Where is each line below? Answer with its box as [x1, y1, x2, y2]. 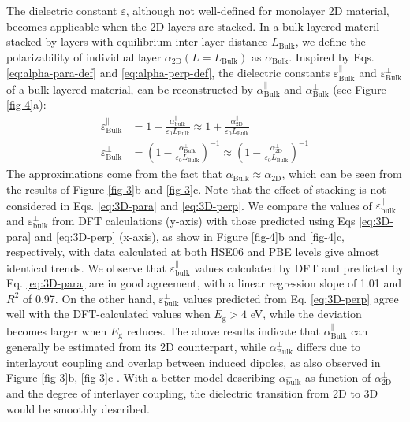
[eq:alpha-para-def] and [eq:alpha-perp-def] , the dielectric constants [6, 65, 330, 81]
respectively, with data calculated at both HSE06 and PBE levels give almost [6, 243, 380, 260]
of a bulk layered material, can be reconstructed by [6, 80, 253, 97]
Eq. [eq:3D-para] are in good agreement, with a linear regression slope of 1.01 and [6, 275, 401, 291]
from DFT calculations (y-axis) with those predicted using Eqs [52, 213, 356, 229]
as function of [305, 369, 371, 386]
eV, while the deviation [250, 305, 362, 322]
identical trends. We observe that [6, 259, 166, 276]
